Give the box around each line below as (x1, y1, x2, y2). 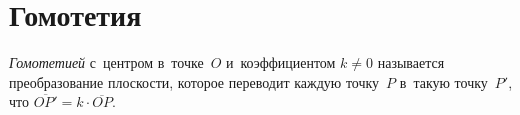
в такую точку (399, 71, 488, 92)
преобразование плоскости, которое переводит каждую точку (9, 71, 380, 92)
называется (377, 52, 445, 73)
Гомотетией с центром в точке (9, 52, 204, 73)
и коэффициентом (225, 52, 336, 73)
